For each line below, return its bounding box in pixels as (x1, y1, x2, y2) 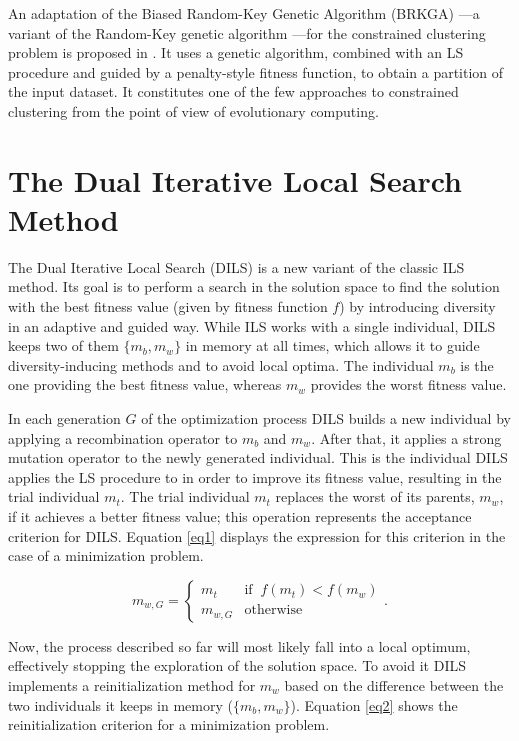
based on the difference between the (284, 674, 504, 695)
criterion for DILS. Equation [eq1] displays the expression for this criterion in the (8, 525, 506, 546)
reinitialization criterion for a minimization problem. (8, 714, 330, 735)
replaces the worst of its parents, (275, 486, 475, 507)
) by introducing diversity (339, 296, 496, 317)
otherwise (244, 603, 303, 618)
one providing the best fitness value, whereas (8, 374, 282, 395)
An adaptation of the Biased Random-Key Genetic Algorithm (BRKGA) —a (8, 3, 480, 23)
